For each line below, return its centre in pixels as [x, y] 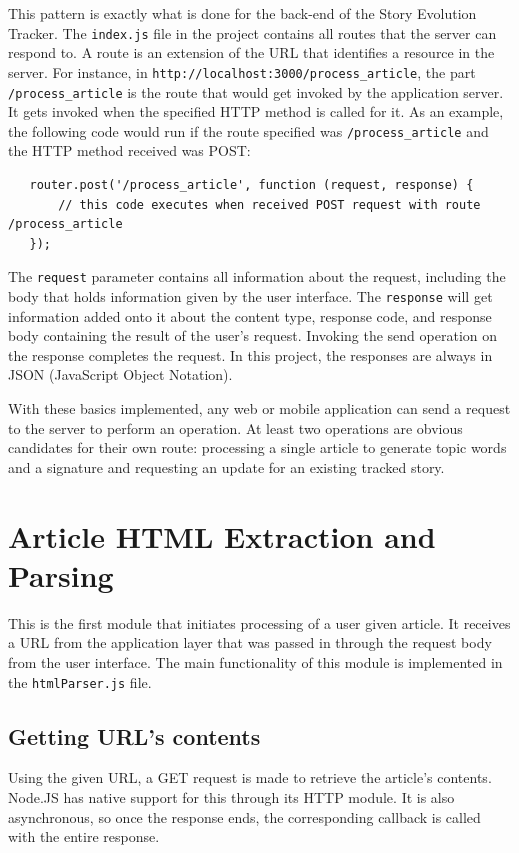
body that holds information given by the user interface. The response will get [250, 296]
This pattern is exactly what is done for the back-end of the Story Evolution [242, 13]
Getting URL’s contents [134, 735]
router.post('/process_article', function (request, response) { [251, 185]
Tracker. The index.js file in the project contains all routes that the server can [252, 32]
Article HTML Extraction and [222, 535]
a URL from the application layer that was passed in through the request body [250, 642]
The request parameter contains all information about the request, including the [257, 276]
